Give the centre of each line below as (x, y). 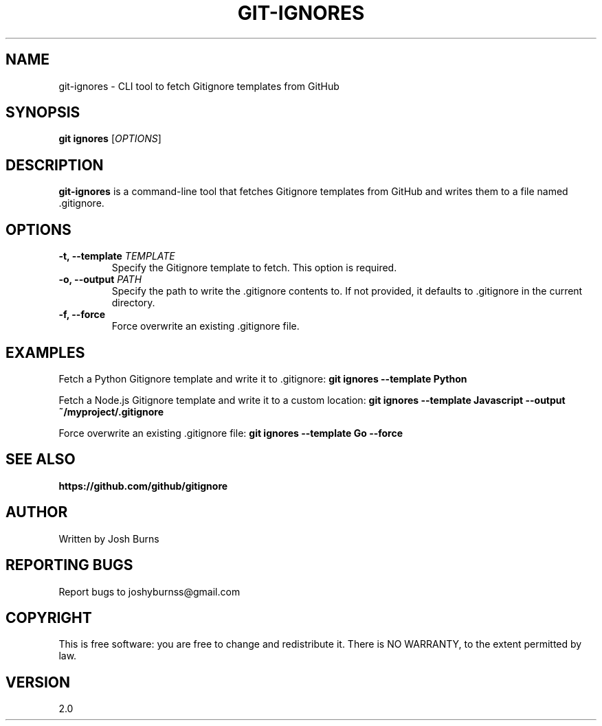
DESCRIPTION (55, 165)
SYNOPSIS (43, 113)
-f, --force (82, 315)
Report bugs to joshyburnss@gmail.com (149, 591)
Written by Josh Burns (109, 538)
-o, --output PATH (100, 280)
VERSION (38, 682)
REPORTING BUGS (69, 565)
